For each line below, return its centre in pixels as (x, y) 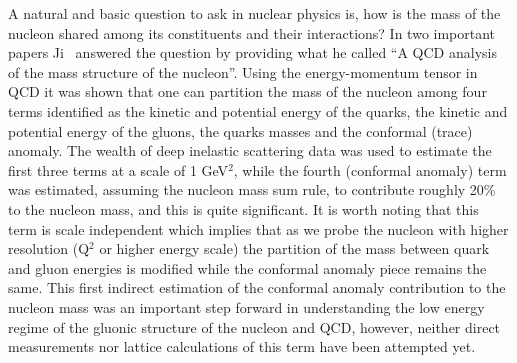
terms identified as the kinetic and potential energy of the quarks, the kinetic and (258, 110)
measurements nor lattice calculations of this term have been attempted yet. (242, 346)
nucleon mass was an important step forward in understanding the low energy (246, 306)
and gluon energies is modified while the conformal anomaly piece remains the (247, 267)
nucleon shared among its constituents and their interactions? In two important (252, 32)
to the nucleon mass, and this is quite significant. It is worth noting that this (243, 208)
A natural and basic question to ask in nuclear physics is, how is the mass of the (254, 13)
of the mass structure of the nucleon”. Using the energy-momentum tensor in (243, 71)
